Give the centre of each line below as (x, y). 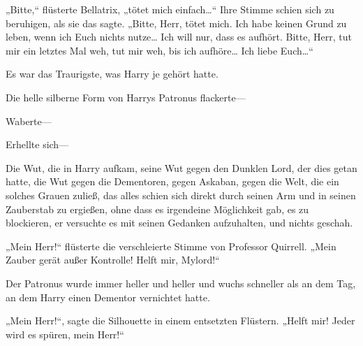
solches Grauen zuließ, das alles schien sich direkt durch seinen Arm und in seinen (181, 195)
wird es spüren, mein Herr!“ (65, 334)
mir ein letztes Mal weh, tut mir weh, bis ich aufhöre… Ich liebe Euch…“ (160, 50)
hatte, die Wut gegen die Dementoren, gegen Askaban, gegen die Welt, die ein (172, 181)
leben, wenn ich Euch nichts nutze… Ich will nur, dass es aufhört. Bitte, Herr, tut (179, 37)
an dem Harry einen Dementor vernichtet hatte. (108, 297)
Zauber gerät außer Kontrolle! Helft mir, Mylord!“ (113, 260)
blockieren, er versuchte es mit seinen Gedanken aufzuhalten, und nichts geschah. (179, 223)
